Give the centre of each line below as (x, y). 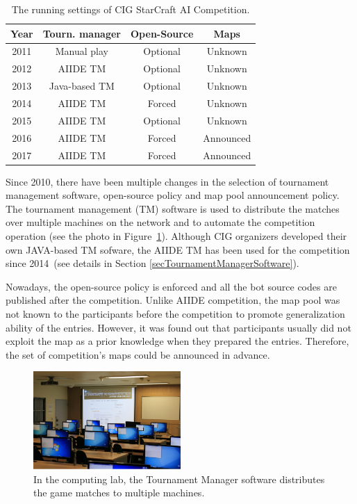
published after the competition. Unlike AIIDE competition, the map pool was (173, 300)
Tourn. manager (82, 33)
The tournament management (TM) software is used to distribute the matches (173, 208)
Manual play (82, 51)
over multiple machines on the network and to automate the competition (160, 222)
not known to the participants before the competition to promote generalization (175, 313)
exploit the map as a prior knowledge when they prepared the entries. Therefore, (177, 341)
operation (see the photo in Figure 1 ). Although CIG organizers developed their (176, 235)
